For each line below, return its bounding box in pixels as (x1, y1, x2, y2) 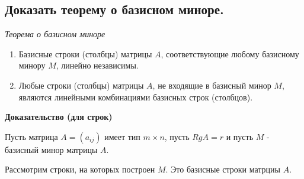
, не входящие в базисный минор (152, 79, 271, 91)
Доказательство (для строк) (5, 110, 113, 123)
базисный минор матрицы (5, 143, 98, 155)
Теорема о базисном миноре (5, 28, 105, 40)
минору (18, 59, 46, 71)
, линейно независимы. (56, 59, 139, 71)
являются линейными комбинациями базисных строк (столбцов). (18, 90, 253, 103)
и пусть (226, 130, 254, 142)
